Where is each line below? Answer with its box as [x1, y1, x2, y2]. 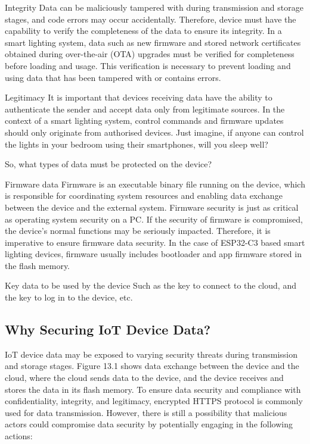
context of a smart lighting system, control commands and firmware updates [5, 114, 284, 127]
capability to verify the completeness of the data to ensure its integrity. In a [5, 24, 282, 37]
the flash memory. [5, 259, 70, 271]
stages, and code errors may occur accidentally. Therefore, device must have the [5, 12, 296, 25]
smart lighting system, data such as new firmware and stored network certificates [5, 36, 301, 48]
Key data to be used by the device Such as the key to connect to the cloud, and [5, 279, 296, 292]
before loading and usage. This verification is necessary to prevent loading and [5, 59, 291, 71]
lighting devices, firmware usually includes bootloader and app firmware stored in [5, 248, 302, 260]
